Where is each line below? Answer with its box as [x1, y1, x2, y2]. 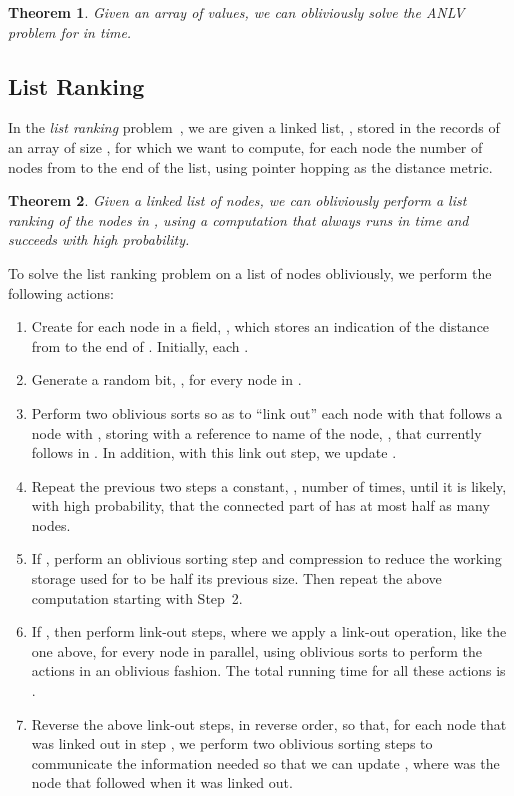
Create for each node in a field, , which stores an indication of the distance [31, 316, 490, 337]
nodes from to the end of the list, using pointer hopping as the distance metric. [8, 156, 493, 177]
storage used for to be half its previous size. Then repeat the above [31, 568, 442, 589]
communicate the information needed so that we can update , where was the [31, 752, 500, 773]
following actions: [8, 282, 114, 303]
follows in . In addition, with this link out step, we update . [31, 442, 397, 463]
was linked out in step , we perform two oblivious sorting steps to [31, 733, 433, 754]
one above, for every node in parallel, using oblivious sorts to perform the [31, 640, 482, 661]
